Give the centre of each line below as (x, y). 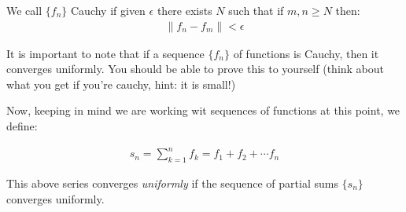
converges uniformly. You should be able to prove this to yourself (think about (196, 69)
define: (22, 126)
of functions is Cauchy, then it (306, 53)
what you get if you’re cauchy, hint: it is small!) (121, 84)
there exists (185, 10)
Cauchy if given (108, 10)
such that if (256, 10)
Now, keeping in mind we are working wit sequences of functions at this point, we (203, 110)
